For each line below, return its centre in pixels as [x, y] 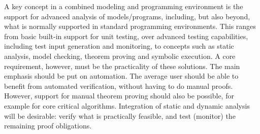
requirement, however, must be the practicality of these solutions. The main [122, 66]
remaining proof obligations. [48, 126]
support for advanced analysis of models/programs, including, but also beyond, [127, 16]
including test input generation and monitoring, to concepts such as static [119, 46]
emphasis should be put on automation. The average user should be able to [121, 76]
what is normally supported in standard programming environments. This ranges [130, 26]
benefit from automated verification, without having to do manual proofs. [119, 86]
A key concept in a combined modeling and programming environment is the [124, 6]
